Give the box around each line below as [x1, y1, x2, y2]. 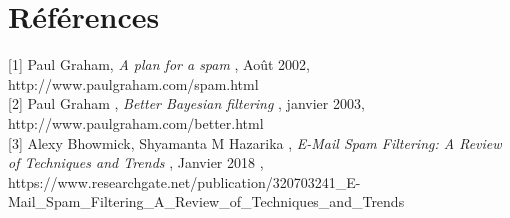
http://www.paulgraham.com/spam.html [8, 73, 259, 94]
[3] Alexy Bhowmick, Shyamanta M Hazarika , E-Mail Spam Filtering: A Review [8, 132, 502, 153]
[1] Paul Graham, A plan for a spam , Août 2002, [8, 54, 311, 75]
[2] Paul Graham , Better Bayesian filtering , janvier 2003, [8, 93, 365, 114]
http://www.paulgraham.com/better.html [8, 112, 264, 133]
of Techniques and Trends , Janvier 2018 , [8, 152, 264, 173]
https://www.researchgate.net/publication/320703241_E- [8, 171, 361, 192]
